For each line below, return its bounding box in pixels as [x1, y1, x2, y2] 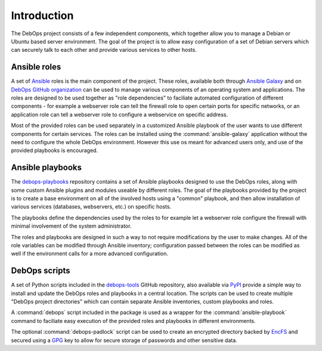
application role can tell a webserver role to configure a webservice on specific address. [11, 111, 228, 118]
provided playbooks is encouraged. [11, 147, 98, 154]
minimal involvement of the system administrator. [11, 222, 132, 229]
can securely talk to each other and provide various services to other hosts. [11, 46, 197, 54]
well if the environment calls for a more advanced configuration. [11, 250, 169, 257]
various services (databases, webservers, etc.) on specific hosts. [11, 203, 172, 210]
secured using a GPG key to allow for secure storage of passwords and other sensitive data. [11, 337, 238, 344]
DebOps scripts [11, 266, 71, 276]
